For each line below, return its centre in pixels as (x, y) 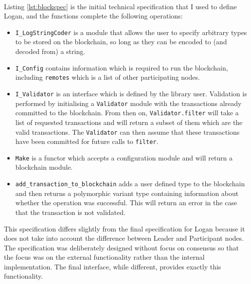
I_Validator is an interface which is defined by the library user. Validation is (131, 93)
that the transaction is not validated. (70, 212)
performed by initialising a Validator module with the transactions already (128, 103)
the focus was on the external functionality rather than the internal (104, 257)
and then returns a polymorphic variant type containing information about (127, 193)
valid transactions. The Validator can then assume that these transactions (127, 132)
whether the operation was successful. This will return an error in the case (126, 203)
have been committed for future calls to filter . (87, 141)
